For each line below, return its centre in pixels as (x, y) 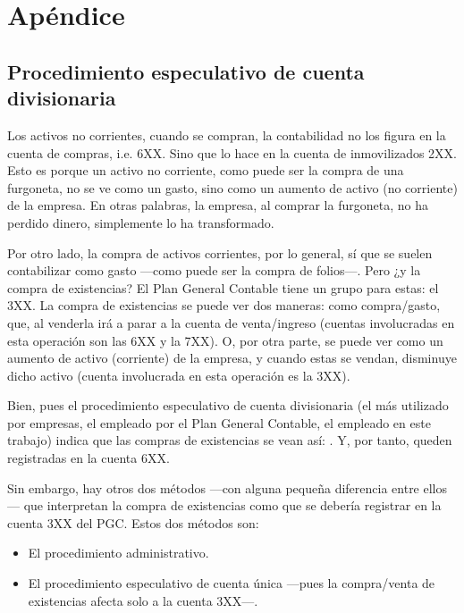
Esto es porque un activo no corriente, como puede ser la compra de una (206, 170)
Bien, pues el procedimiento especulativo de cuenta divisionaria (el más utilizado (228, 405)
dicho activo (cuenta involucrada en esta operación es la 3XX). (179, 375)
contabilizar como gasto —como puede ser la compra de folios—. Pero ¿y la (214, 270)
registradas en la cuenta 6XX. (89, 458)
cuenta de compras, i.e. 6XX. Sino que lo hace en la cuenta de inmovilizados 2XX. (232, 152)
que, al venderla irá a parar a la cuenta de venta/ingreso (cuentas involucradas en (231, 322)
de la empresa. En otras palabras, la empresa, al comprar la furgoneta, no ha (218, 205)
